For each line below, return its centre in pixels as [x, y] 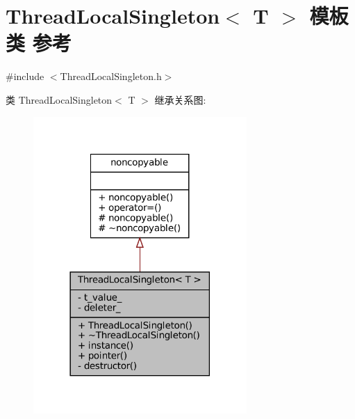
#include [25, 76]
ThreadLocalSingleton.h [111, 76]
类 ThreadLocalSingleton [59, 99]
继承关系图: [180, 99]
